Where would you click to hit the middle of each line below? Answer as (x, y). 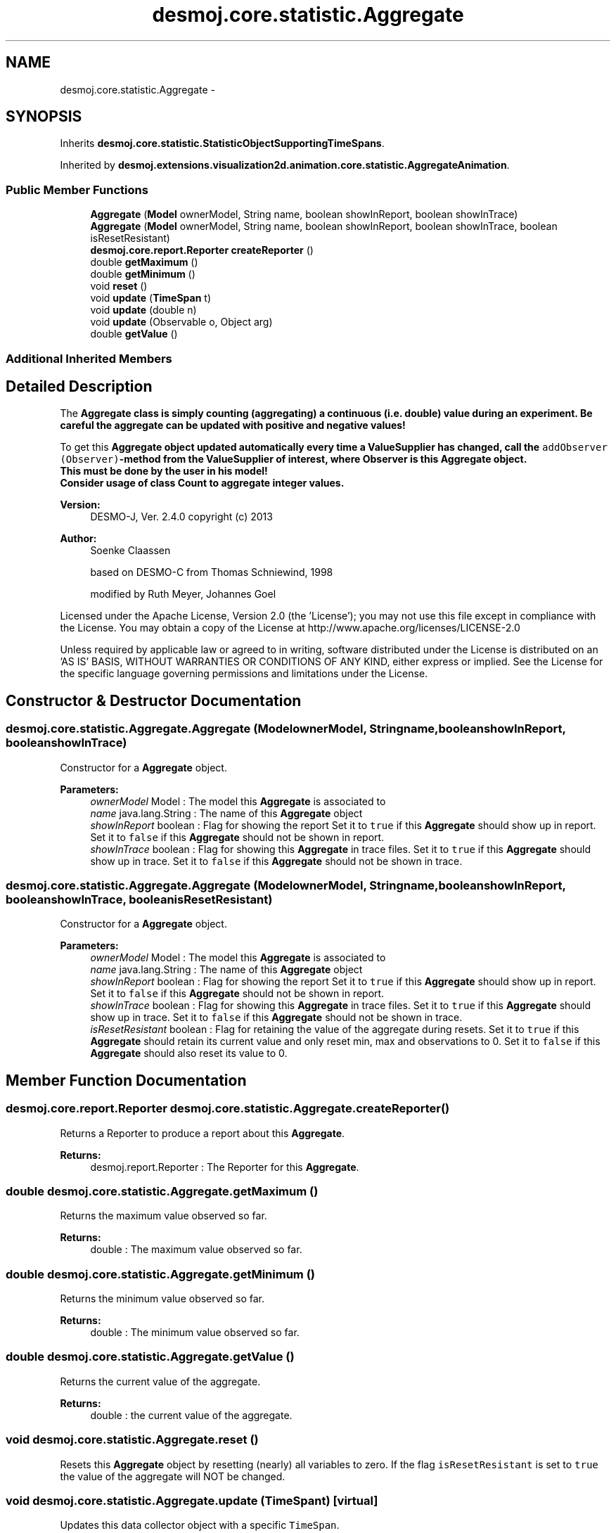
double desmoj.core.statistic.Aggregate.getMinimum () (160, 1274)
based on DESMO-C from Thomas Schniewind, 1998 (212, 572)
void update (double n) (143, 310)
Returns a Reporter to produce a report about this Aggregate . (203, 1133)
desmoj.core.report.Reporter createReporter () (202, 250)
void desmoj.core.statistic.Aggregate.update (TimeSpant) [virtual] (192, 1500)
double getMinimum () (143, 274)
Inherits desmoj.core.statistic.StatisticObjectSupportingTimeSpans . (222, 143)
